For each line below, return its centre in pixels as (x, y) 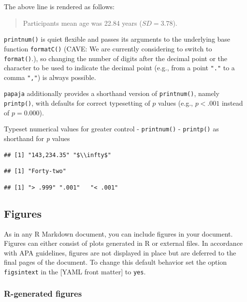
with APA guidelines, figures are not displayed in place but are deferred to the (120, 252)
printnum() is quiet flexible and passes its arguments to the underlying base (117, 39)
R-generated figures (43, 293)
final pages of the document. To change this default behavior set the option (116, 262)
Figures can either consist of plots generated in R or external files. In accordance (123, 243)
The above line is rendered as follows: (59, 6)
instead (232, 103)
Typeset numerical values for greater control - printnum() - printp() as (111, 129)
